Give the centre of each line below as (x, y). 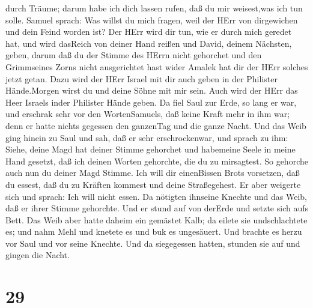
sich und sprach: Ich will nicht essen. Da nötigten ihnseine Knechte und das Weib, (156, 196)
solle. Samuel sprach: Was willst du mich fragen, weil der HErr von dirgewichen (152, 20)
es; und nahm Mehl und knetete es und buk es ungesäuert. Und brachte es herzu (154, 231)
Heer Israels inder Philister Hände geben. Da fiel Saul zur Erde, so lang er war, (151, 102)
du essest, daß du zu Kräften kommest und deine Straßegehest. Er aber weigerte (153, 184)
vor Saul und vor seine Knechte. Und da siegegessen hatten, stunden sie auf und (153, 243)
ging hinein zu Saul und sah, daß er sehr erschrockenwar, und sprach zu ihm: (147, 137)
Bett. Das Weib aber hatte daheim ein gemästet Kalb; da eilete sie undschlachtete (156, 219)
